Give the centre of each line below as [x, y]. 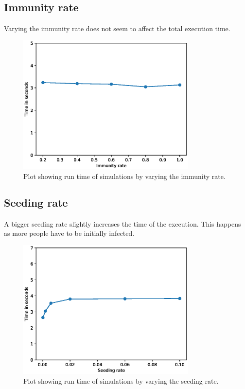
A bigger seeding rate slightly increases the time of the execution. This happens [122, 223]
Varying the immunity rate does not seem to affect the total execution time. [117, 28]
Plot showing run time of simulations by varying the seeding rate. [121, 380]
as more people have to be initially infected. [69, 233]
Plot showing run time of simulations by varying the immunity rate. [124, 176]
